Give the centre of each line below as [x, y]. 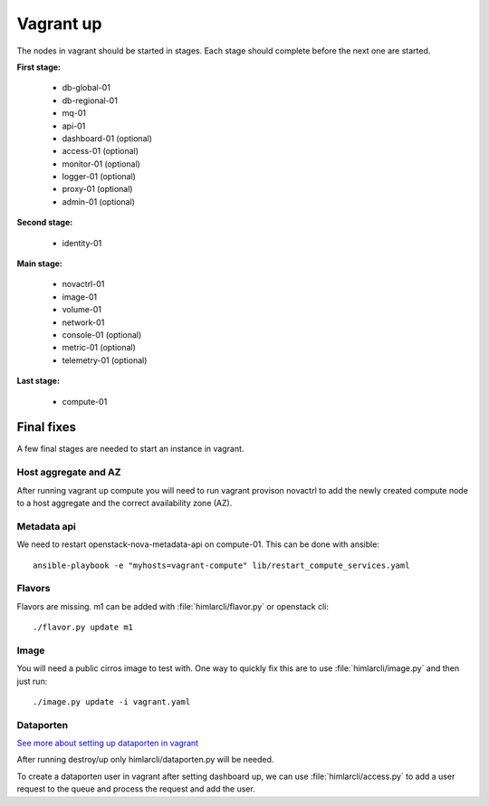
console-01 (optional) [102, 334]
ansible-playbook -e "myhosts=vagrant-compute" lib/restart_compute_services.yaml [221, 565]
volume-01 [82, 310]
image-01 [80, 297]
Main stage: [40, 264]
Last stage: [38, 381]
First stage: [39, 67]
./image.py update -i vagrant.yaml [112, 701]
